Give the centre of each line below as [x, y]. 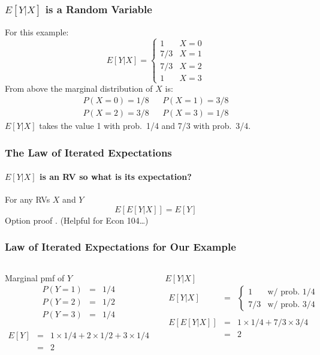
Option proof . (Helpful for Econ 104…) [77, 220]
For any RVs [28, 199]
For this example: [37, 32]
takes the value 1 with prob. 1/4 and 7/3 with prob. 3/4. [145, 126]
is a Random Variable [99, 9]
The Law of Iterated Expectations [88, 152]
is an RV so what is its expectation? [116, 177]
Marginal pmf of [35, 277]
